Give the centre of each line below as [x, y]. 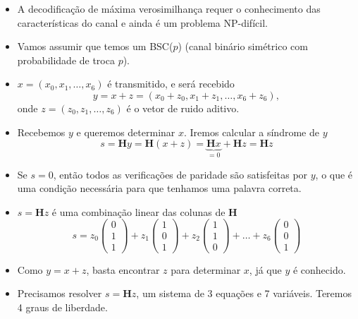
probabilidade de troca [66, 60]
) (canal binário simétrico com [243, 46]
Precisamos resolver [60, 293]
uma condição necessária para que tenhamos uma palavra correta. [159, 188]
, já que [265, 269]
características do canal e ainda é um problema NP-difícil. [142, 22]
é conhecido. [319, 269]
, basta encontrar [123, 269]
